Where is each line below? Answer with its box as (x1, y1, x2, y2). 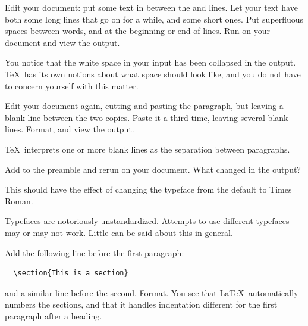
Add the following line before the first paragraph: (5, 246, 184, 259)
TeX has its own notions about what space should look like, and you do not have (5, 67, 301, 80)
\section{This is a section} (13, 269, 128, 278)
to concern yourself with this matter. (5, 79, 139, 92)
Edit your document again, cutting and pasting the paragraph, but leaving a (5, 100, 284, 112)
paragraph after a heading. (5, 309, 102, 322)
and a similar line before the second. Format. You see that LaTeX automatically (5, 286, 298, 299)
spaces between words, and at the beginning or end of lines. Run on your (5, 24, 270, 37)
